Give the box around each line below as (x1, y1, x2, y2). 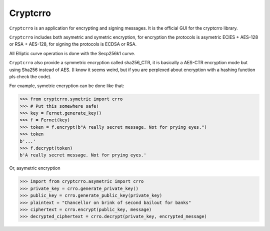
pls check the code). (9, 73, 52, 80)
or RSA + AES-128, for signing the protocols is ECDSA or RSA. (9, 41, 137, 47)
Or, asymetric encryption (9, 165, 60, 171)
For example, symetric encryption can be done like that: (9, 83, 124, 89)
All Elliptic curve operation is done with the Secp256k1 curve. (9, 50, 135, 56)
